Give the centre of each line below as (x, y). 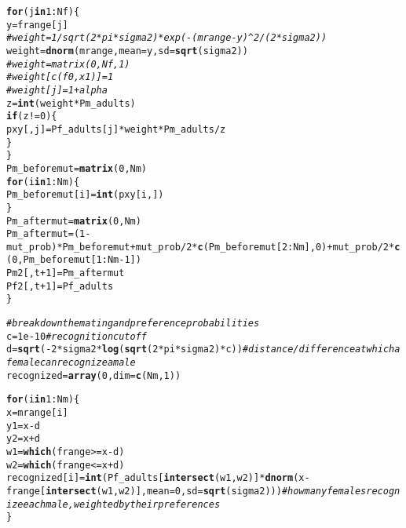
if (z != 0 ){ (32, 117)
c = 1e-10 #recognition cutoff (77, 336)
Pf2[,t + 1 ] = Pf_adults (60, 286)
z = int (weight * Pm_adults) (71, 103)
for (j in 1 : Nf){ (43, 12)
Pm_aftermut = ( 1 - (49, 234)
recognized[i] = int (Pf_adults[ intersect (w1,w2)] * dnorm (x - (158, 478)
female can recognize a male (71, 363)
